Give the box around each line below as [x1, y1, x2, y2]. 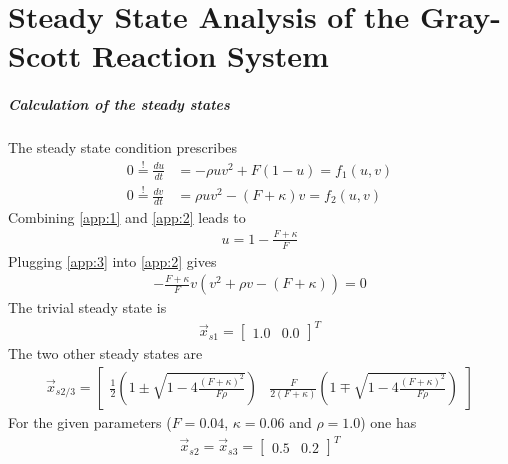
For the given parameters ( [8, 412, 172, 433]
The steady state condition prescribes [8, 137, 238, 158]
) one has [360, 412, 417, 433]
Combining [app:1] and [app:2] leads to [8, 206, 246, 227]
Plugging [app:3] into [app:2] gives [8, 250, 217, 271]
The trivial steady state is [8, 297, 167, 318]
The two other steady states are [8, 343, 203, 364]
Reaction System [92, 35, 329, 76]
